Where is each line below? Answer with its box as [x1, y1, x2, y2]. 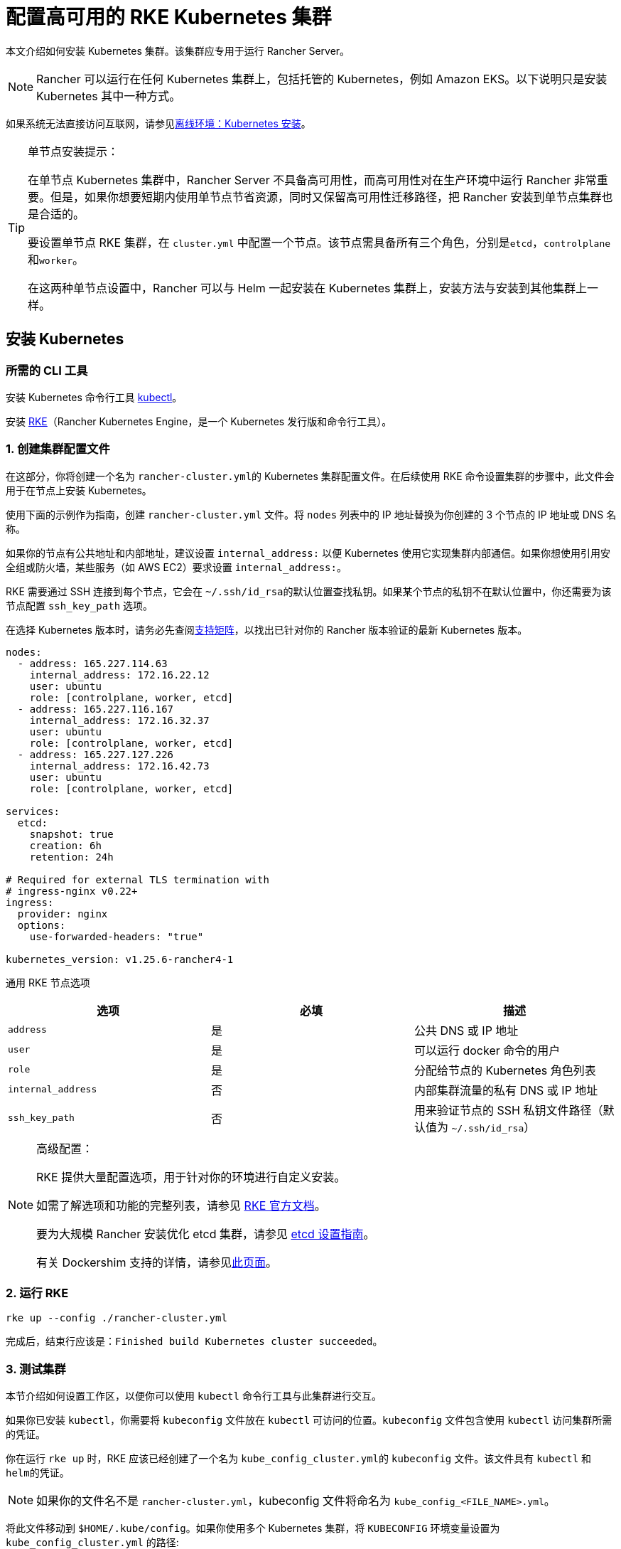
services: [6, 805, 60, 817]
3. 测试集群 [6, 1361, 66, 1376]
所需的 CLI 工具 [6, 363, 88, 378]
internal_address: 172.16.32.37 [29, 714, 210, 726]
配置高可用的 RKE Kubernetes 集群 [6, 5, 332, 29]
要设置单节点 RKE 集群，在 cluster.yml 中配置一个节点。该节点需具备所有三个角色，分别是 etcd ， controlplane [28, 235, 611, 250]
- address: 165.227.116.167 [17, 703, 174, 715]
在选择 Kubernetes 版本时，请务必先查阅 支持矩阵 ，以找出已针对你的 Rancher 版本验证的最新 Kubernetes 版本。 [6, 623, 528, 636]
